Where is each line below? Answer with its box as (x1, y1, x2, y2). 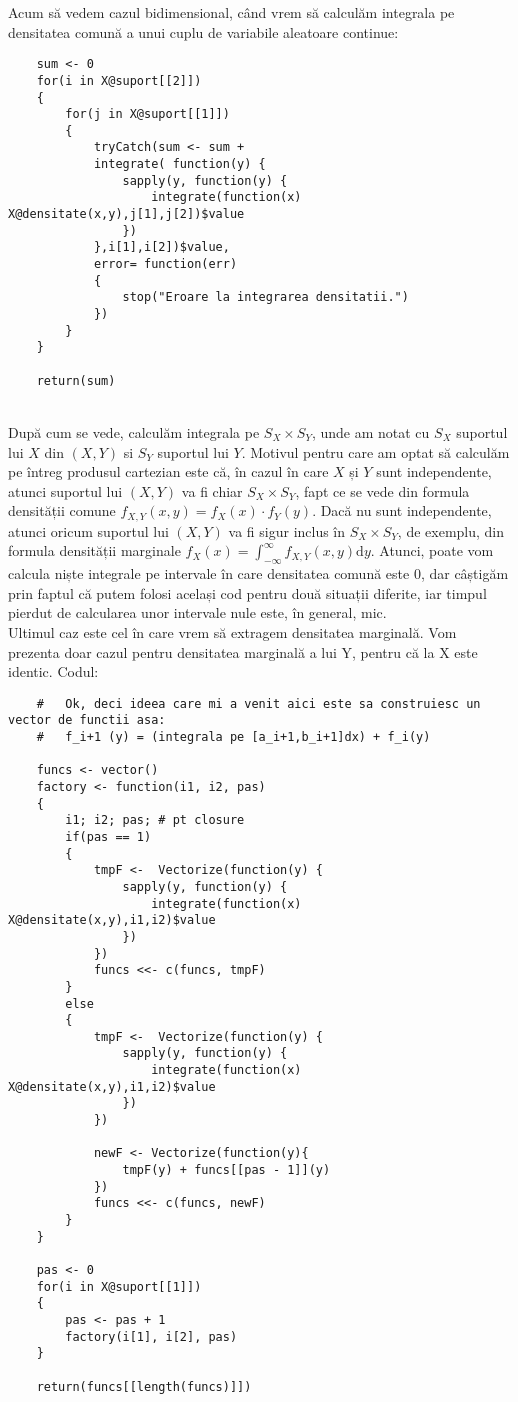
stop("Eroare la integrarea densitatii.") (122, 290, 409, 305)
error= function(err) (93, 257, 238, 272)
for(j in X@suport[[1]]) (65, 107, 230, 122)
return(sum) (36, 373, 116, 388)
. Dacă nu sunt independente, (312, 500, 492, 521)
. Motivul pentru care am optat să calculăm (241, 441, 510, 462)
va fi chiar (181, 480, 243, 501)
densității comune (8, 500, 116, 521)
